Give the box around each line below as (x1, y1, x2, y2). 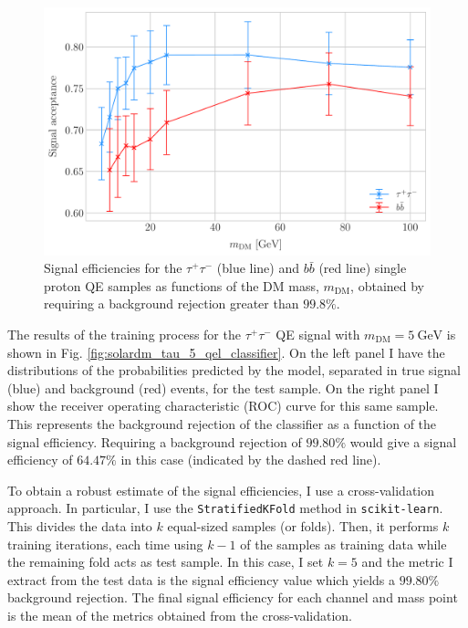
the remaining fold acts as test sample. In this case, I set (7, 552, 324, 571)
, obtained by (350, 276, 425, 295)
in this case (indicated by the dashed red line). (120, 450, 381, 469)
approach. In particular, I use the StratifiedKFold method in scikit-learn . (7, 498, 443, 518)
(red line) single (318, 258, 407, 277)
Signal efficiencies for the (44, 258, 182, 277)
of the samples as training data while (240, 534, 447, 553)
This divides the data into (7, 517, 152, 535)
